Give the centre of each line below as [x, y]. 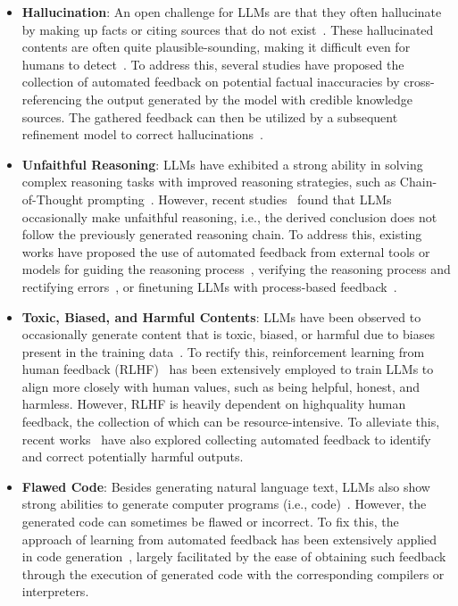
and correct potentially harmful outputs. [133, 457]
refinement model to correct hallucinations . [142, 134]
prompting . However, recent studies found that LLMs [239, 199]
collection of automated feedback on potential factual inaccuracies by [211, 82]
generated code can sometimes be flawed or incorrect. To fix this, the [210, 522]
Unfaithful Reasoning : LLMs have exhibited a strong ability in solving [222, 164]
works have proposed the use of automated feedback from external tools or [226, 251]
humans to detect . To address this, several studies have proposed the [213, 64]
